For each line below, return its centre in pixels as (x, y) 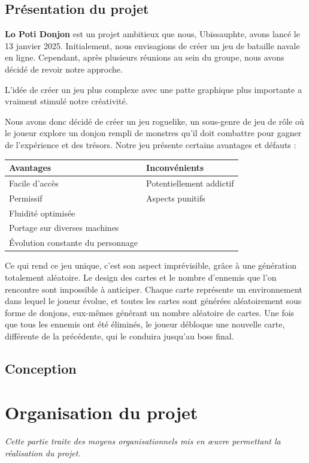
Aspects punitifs (176, 198)
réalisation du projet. (43, 453)
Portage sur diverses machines (64, 228)
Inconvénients (175, 168)
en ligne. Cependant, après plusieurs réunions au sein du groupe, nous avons (145, 57)
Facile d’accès (34, 183)
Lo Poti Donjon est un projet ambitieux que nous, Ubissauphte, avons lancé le (152, 34)
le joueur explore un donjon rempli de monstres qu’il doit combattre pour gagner (153, 133)
